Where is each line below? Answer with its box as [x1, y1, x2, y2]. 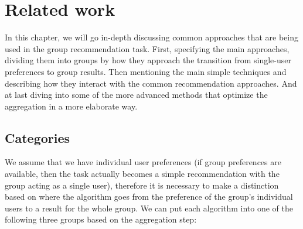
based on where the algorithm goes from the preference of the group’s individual [5, 190, 293, 203]
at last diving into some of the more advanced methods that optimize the [5, 88, 268, 101]
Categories [5, 128, 70, 146]
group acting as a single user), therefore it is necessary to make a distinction [5, 179, 279, 191]
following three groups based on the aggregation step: [5, 213, 197, 225]
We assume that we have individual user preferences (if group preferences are [5, 156, 281, 168]
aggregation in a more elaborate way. [5, 100, 138, 112]
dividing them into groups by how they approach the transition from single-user [5, 54, 291, 66]
